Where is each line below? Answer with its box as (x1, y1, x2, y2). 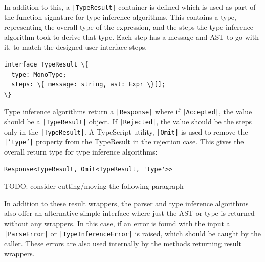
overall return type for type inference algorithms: (4, 146, 158, 157)
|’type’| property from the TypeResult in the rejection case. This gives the (4, 136, 244, 147)
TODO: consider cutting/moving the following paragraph (4, 181, 184, 191)
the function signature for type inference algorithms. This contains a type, (4, 11, 236, 22)
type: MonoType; (11, 71, 67, 78)
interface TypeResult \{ (4, 61, 89, 69)
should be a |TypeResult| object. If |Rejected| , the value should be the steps (4, 116, 252, 127)
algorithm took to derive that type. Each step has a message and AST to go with (4, 31, 259, 42)
